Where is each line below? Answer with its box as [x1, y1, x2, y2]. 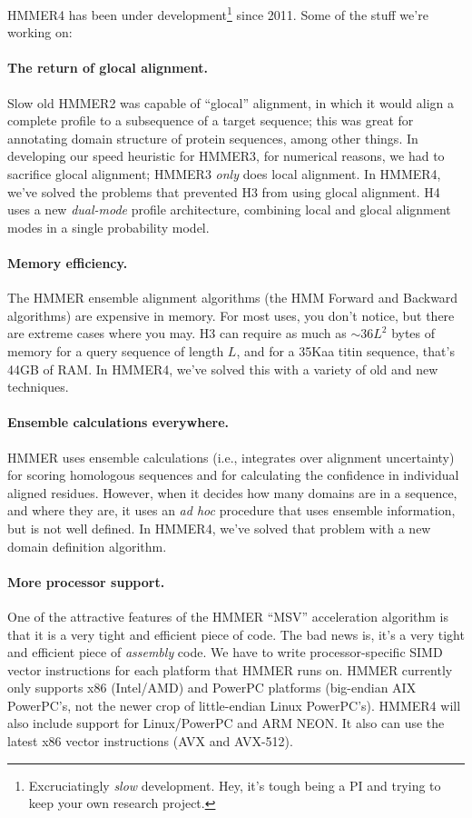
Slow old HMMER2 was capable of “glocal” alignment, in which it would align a [7, 93, 455, 112]
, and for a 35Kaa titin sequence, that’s [236, 341, 455, 360]
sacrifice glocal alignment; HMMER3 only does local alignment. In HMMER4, [7, 165, 441, 184]
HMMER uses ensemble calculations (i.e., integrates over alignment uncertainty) [7, 447, 455, 466]
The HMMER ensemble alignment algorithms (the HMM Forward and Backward [7, 288, 458, 307]
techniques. [7, 377, 69, 396]
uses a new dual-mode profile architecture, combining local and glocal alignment [7, 200, 451, 219]
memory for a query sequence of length [7, 341, 224, 360]
